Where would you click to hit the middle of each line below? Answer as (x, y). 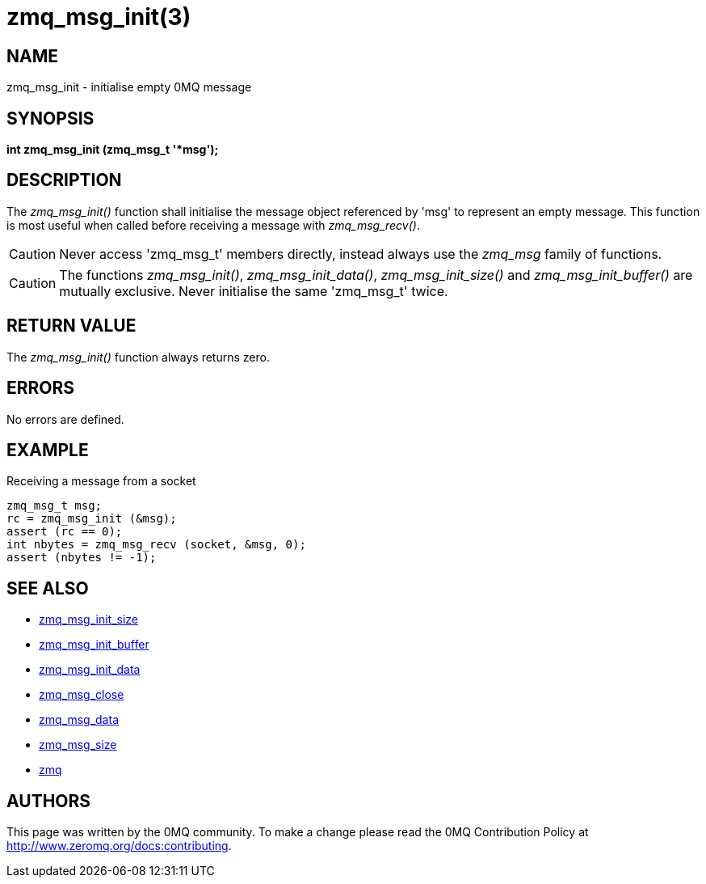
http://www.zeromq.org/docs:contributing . (119, 846)
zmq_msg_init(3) (99, 17)
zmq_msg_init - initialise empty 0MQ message (129, 87)
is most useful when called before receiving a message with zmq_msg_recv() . (213, 225)
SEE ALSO (48, 588)
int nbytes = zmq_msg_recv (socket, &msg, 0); (156, 545)
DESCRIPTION (64, 180)
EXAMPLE (48, 450)
